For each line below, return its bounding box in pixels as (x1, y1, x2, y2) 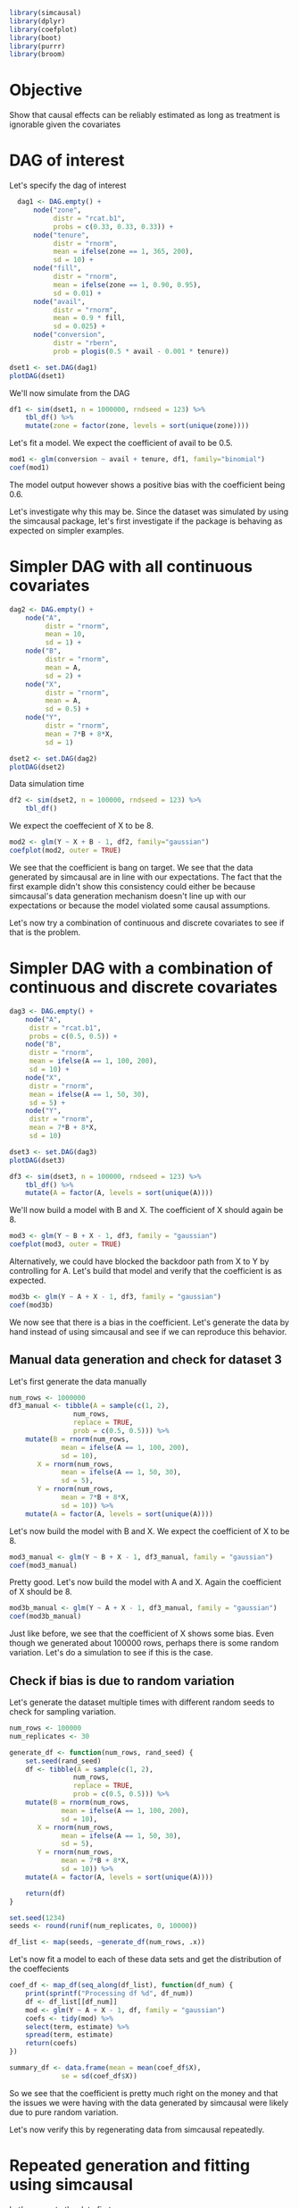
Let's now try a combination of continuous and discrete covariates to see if (9, 917, 285, 928)
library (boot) (9, 33, 62, 42)
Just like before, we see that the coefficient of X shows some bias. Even (9, 1628, 275, 1639)
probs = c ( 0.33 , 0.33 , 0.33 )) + (53, 222, 174, 232)
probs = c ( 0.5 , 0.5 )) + (29, 1032, 118, 1041)
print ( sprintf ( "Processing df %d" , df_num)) (25, 1989, 194, 1998)
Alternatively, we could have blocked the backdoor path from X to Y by (9, 1256, 270, 1267)
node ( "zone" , (32, 206, 82, 215)
